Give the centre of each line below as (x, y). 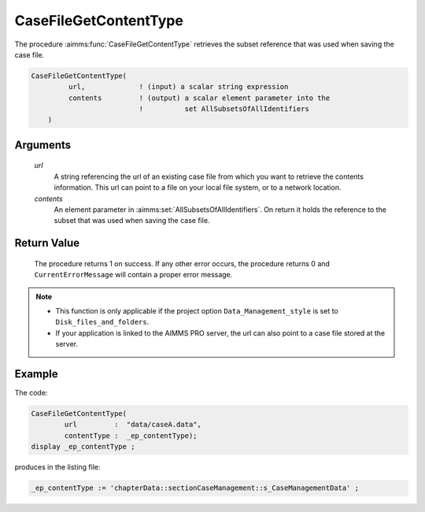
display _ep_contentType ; (83, 447)
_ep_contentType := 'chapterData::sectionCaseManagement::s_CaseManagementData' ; (195, 488)
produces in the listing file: (57, 467)
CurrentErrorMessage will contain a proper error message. (133, 275)
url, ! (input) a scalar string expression (178, 87)
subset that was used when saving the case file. (132, 221)
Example (36, 374)
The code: (31, 393)
